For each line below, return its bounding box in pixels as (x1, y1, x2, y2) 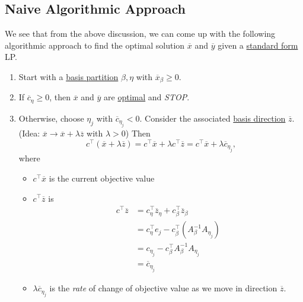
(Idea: (18, 127, 40, 139)
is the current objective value (49, 171, 155, 184)
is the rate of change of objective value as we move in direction (49, 282, 278, 294)
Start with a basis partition (18, 70, 119, 82)
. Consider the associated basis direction (139, 112, 286, 124)
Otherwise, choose (18, 112, 84, 124)
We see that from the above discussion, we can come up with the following (5, 27, 276, 40)
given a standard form (218, 39, 298, 51)
